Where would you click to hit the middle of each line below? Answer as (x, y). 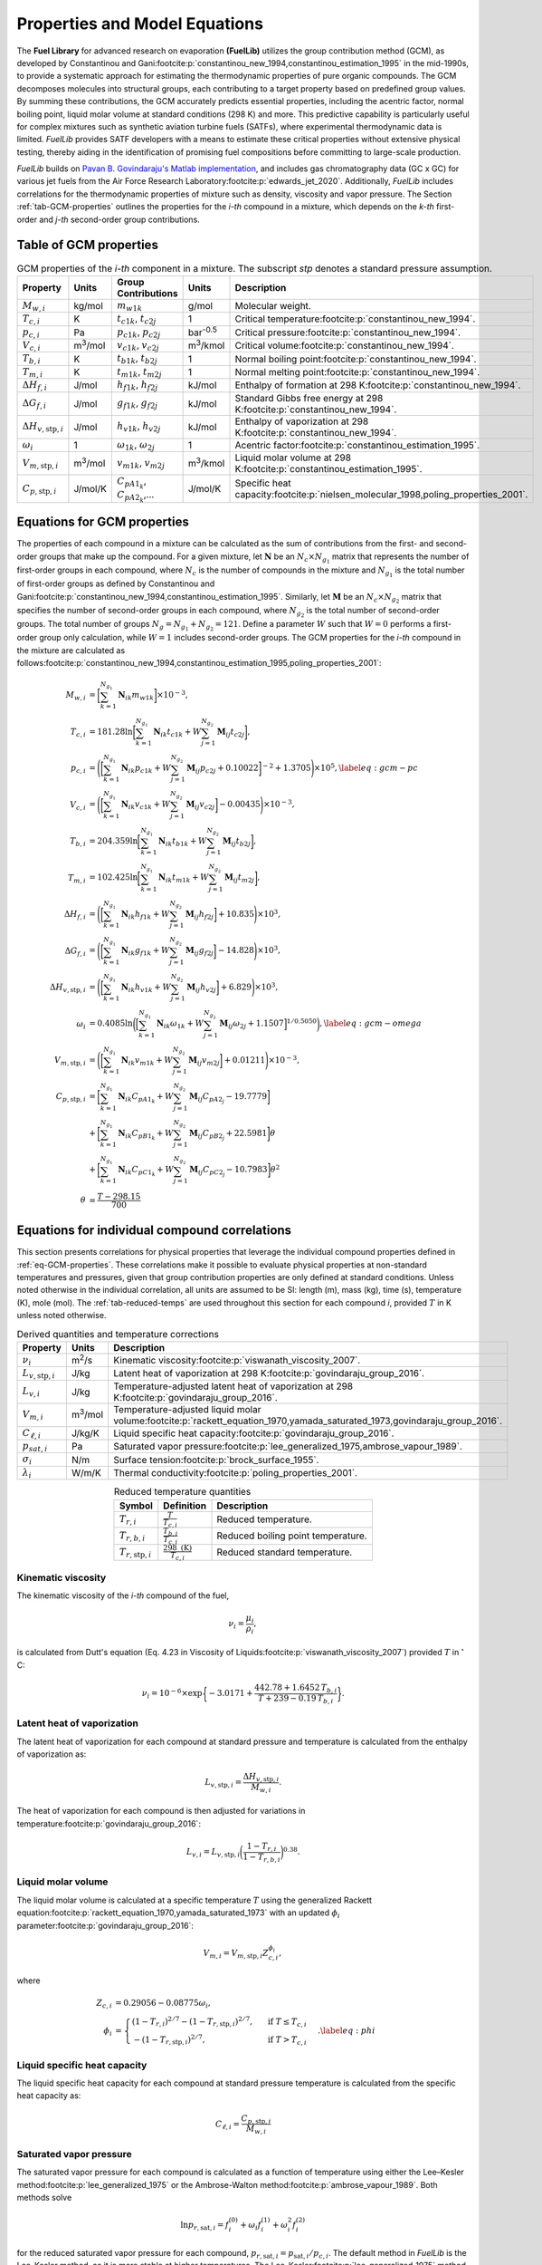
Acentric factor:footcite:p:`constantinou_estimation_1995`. (357, 445)
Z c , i (104, 2004)
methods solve (44, 2198)
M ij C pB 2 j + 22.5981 (228, 1135)
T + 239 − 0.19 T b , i (296, 1699)
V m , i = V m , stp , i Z (236, 1954)
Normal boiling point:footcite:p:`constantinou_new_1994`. (356, 359)
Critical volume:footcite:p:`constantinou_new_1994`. (344, 346)
